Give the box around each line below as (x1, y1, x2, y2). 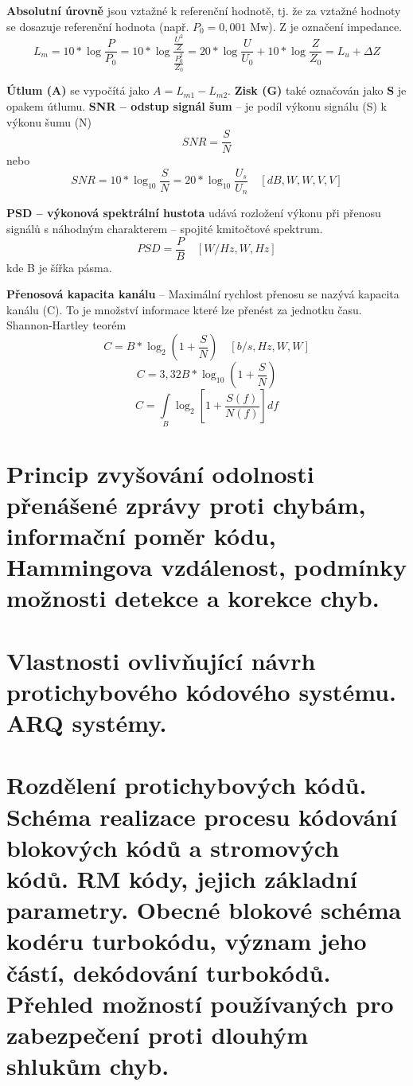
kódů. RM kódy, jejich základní (6, 862, 357, 895)
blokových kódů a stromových (6, 831, 340, 863)
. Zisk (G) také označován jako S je (228, 82, 407, 99)
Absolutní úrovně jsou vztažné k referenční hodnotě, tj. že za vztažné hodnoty (6, 2, 401, 18)
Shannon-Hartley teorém (6, 317, 127, 333)
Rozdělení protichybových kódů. (6, 769, 367, 801)
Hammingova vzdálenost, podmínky (6, 551, 407, 583)
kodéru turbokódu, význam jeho (6, 924, 367, 957)
